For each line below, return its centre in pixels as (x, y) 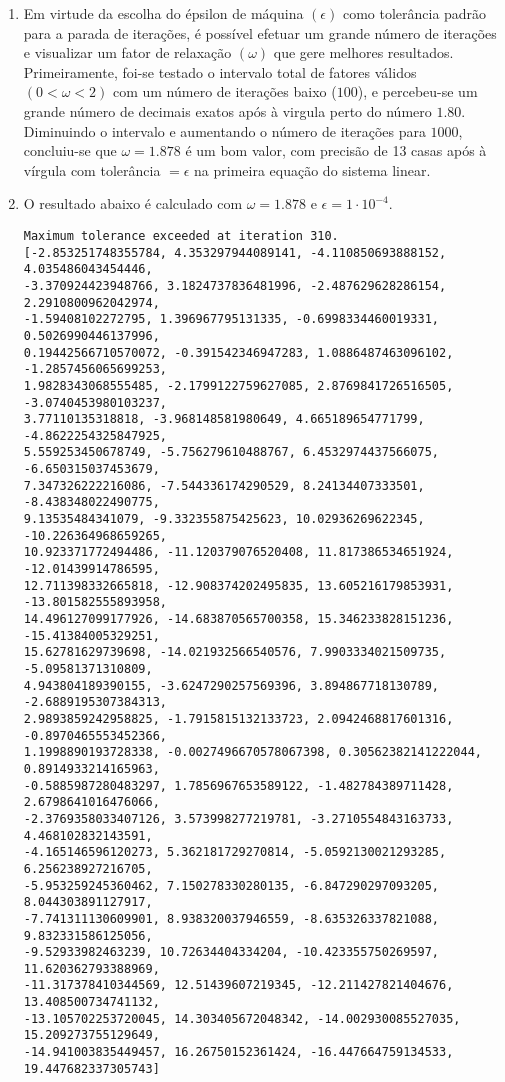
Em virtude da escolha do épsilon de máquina (163, 13)
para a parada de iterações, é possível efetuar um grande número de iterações (260, 32)
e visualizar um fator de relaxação (127, 52)
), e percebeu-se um (417, 91)
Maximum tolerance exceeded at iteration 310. (181, 235)
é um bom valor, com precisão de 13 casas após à (336, 150)
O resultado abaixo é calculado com (133, 203)
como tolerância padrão (414, 13)
